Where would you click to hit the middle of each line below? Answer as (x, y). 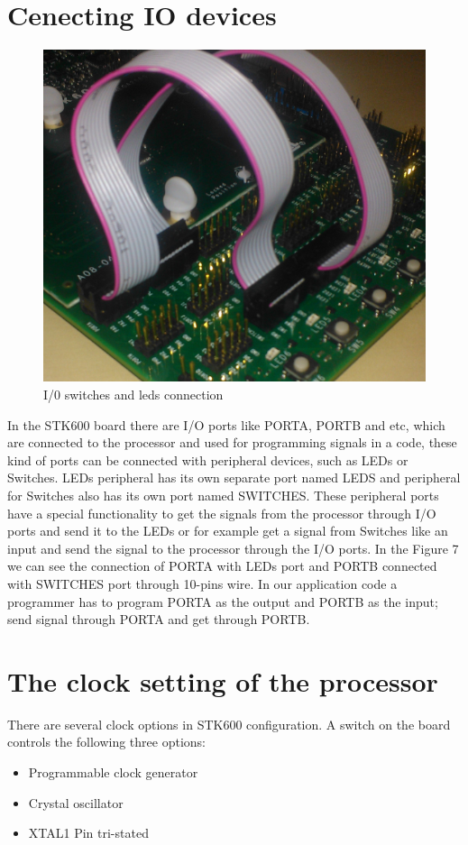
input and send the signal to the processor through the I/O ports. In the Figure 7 (233, 548)
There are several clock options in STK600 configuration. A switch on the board (229, 724)
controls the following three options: (106, 742)
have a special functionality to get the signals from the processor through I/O (222, 513)
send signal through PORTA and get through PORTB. (159, 619)
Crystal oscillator (76, 802)
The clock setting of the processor (223, 680)
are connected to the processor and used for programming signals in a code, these (232, 442)
